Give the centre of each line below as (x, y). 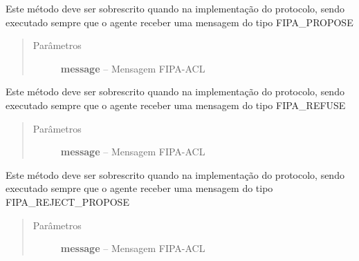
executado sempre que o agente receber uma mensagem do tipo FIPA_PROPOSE (179, 22)
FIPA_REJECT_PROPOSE (67, 201)
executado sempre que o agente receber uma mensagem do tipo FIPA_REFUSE (176, 105)
